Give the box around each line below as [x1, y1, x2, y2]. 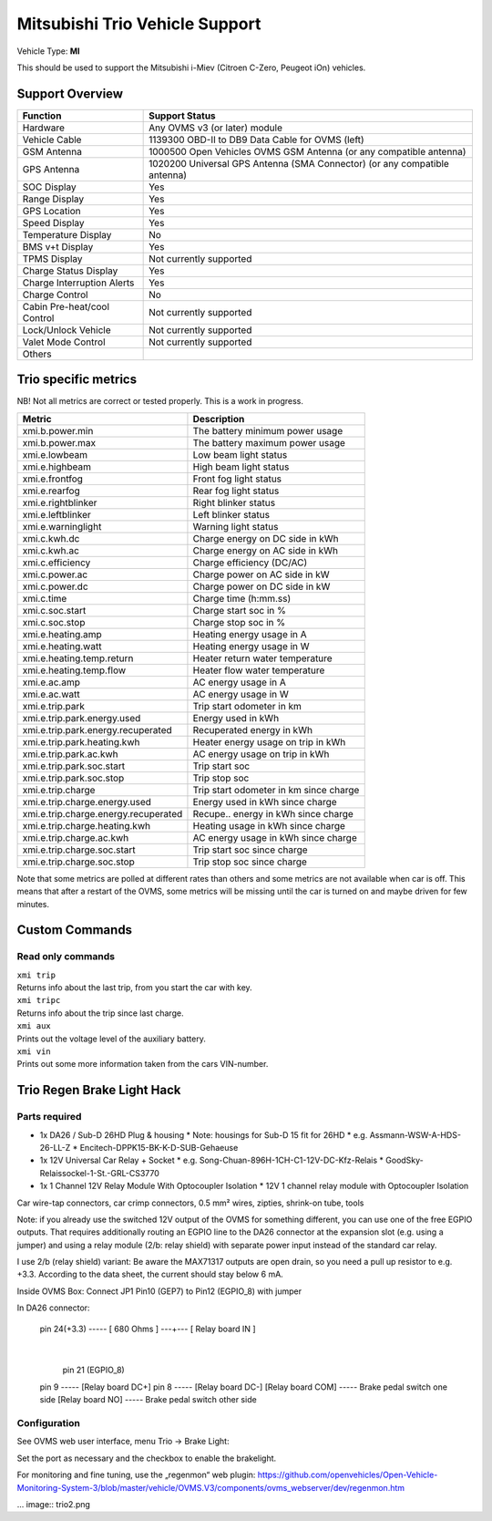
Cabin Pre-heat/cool [22, 300, 109, 313]
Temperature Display [22, 228, 112, 241]
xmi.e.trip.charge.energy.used [22, 795, 152, 808]
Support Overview [16, 86, 123, 101]
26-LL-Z [39, 1142, 71, 1153]
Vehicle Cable [22, 133, 82, 146]
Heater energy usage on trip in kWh [192, 735, 346, 748]
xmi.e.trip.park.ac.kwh [22, 748, 118, 760]
